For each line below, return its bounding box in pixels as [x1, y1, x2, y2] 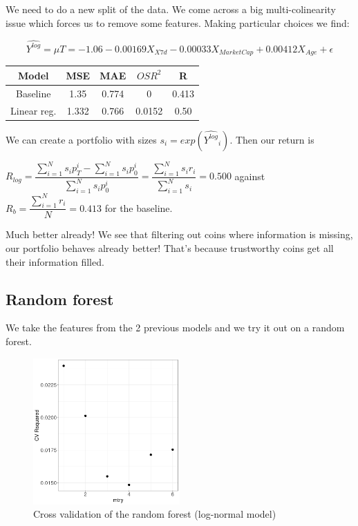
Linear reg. [10, 103, 57, 117]
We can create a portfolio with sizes [6, 132, 157, 146]
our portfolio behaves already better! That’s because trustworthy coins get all [6, 241, 334, 255]
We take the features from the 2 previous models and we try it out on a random [6, 320, 345, 335]
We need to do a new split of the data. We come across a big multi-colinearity [6, 2, 336, 16]
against [234, 168, 265, 183]
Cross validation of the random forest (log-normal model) [33, 507, 276, 521]
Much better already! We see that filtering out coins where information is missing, [6, 227, 353, 242]
